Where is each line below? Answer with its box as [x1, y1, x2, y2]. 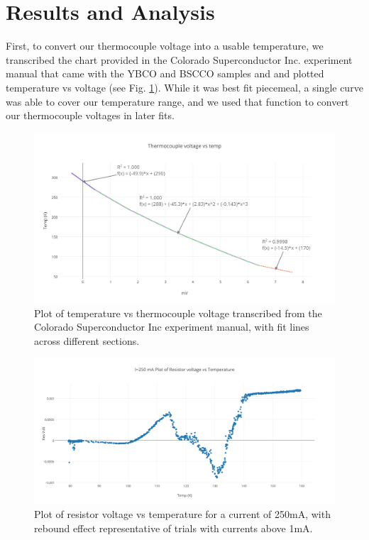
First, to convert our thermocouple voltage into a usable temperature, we [6, 38, 324, 53]
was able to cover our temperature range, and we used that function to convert [6, 94, 349, 109]
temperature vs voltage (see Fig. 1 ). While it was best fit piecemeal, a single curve [6, 79, 363, 94]
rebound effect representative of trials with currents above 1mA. [34, 520, 313, 535]
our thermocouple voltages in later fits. [6, 108, 175, 123]
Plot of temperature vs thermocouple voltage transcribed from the [34, 305, 322, 320]
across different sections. [34, 334, 140, 348]
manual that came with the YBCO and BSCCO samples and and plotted [6, 66, 324, 81]
